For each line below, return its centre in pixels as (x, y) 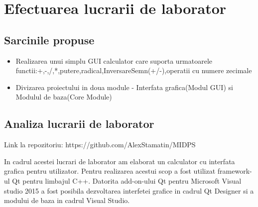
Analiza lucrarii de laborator (79, 124)
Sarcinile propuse (49, 40)
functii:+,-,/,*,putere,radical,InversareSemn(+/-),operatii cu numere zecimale (134, 70)
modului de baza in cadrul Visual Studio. (67, 200)
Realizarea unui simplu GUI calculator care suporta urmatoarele (114, 60)
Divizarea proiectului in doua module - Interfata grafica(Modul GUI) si (124, 87)
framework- (235, 171)
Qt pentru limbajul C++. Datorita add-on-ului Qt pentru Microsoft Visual (127, 180)
